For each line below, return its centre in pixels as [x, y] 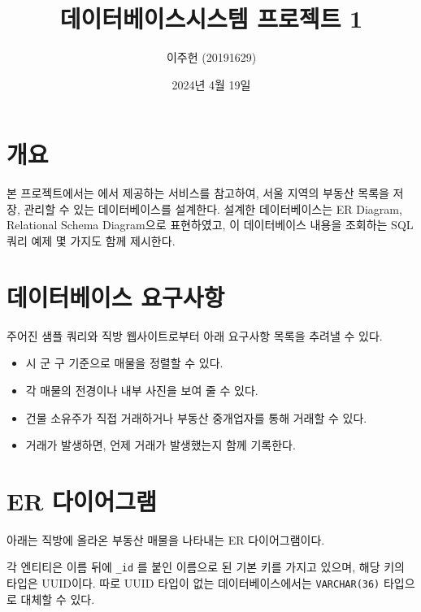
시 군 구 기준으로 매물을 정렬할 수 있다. [124, 363]
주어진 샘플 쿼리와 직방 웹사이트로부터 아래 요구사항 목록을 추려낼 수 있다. [195, 335]
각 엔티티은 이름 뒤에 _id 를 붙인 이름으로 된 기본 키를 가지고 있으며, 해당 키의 [206, 567]
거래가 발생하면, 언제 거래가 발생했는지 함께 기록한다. [161, 445]
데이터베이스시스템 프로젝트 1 [211, 18]
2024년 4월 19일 [211, 84]
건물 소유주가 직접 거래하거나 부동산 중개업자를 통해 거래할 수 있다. [196, 417]
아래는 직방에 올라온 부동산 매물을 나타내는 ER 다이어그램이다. [166, 539]
